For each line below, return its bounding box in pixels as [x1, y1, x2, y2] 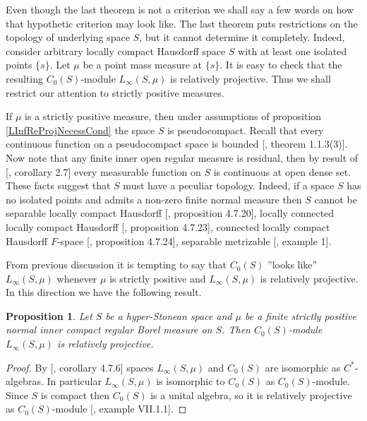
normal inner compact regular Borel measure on [6, 322, 212, 337]
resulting [6, 71, 44, 85]
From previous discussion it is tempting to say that [6, 257, 227, 272]
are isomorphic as [265, 360, 341, 374]
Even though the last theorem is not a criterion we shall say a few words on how [6, 2, 354, 16]
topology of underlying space [6, 30, 130, 45]
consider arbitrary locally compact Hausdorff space [6, 43, 226, 58]
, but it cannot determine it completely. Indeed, [139, 30, 345, 45]
